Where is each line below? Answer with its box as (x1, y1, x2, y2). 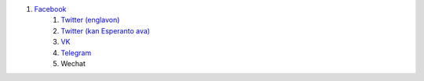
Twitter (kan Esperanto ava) (60, 26, 151, 35)
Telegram (60, 48, 92, 58)
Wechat (60, 58, 86, 68)
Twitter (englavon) (60, 16, 120, 25)
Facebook (34, 5, 67, 13)
